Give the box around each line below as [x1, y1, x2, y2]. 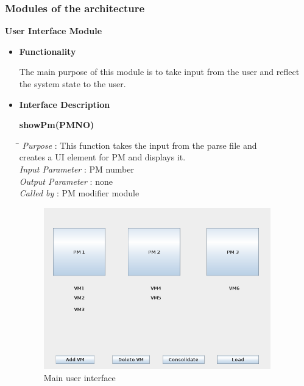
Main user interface [43, 371, 116, 384]
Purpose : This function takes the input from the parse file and [22, 138, 257, 151]
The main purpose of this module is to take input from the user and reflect [19, 65, 300, 78]
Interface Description [19, 98, 110, 110]
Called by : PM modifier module [19, 187, 140, 199]
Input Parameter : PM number [19, 162, 134, 175]
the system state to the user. [19, 77, 126, 90]
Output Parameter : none [19, 174, 113, 187]
